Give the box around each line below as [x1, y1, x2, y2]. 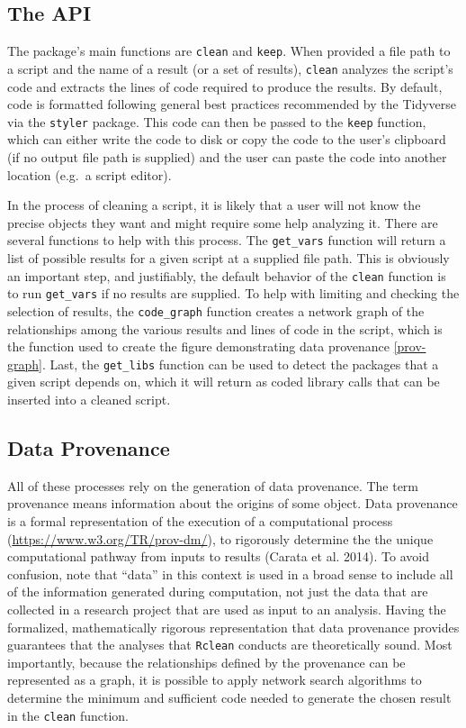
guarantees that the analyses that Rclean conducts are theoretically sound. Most [7, 635, 453, 654]
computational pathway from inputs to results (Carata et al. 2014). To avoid [7, 547, 429, 566]
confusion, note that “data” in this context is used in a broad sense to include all [7, 564, 453, 583]
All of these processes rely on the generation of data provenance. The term [7, 476, 419, 495]
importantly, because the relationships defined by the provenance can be [7, 652, 406, 671]
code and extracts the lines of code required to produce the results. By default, [7, 77, 443, 96]
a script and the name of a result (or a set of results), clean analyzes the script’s [7, 59, 453, 77]
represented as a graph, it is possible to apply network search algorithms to [7, 670, 422, 689]
